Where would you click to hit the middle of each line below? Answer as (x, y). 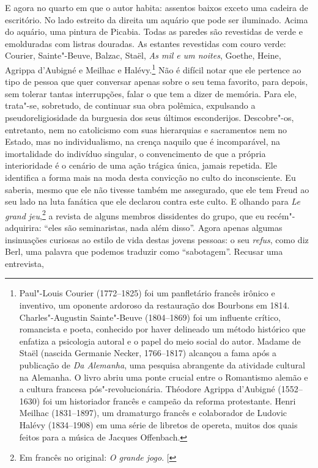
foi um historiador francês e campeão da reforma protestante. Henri (169, 400)
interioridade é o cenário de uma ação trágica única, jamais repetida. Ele (141, 165)
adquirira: (23, 227)
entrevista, (24, 263)
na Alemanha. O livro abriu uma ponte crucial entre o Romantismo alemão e (164, 377)
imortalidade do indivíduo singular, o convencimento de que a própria (135, 153)
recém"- (281, 215)
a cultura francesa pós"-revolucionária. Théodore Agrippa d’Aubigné (147, 389)
